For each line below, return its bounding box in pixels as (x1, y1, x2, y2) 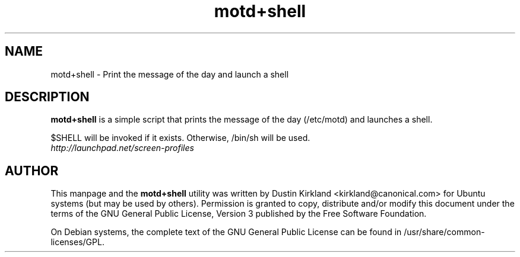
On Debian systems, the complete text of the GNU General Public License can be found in (50, 227, 402, 237)
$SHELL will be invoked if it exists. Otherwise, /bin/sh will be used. (50, 133, 310, 143)
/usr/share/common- (404, 227, 485, 237)
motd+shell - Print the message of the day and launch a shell (50, 69, 289, 79)
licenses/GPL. (50, 237, 104, 248)
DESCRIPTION (5, 89, 90, 105)
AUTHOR (5, 163, 59, 178)
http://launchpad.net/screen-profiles (50, 143, 194, 153)
